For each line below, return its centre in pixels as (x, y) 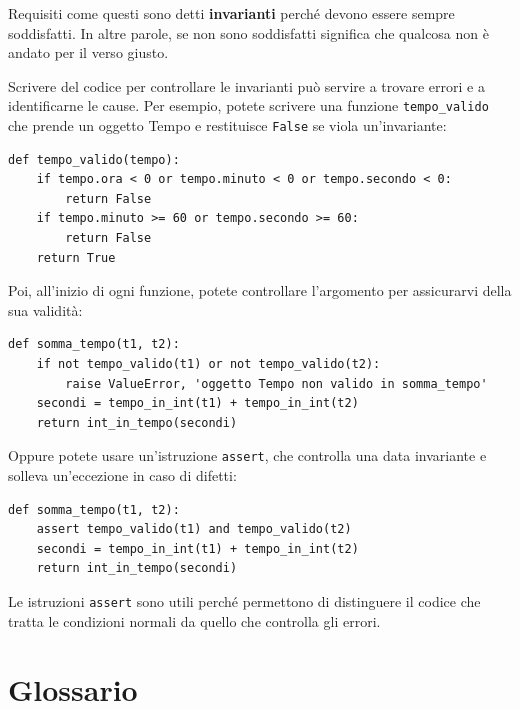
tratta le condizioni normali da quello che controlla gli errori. (194, 620)
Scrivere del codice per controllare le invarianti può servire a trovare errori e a (246, 85)
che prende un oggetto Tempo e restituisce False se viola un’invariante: (227, 125)
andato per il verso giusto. (88, 52)
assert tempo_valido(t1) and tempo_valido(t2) (194, 529)
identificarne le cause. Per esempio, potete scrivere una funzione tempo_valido (248, 105)
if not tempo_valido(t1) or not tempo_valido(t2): (208, 364)
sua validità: (45, 309)
